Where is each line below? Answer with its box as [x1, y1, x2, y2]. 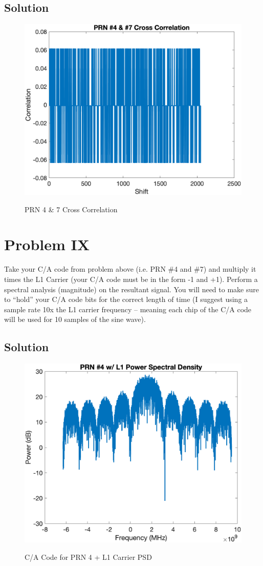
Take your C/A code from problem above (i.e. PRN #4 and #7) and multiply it [4, 264, 256, 274]
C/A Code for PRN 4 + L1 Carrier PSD [25, 551, 152, 562]
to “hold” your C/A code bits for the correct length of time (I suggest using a [4, 294, 248, 305]
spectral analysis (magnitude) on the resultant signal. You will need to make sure [4, 284, 259, 294]
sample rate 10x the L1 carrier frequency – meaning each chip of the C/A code [4, 304, 252, 314]
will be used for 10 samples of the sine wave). [4, 314, 146, 325]
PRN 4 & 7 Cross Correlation [25, 204, 118, 214]
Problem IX [4, 234, 90, 255]
